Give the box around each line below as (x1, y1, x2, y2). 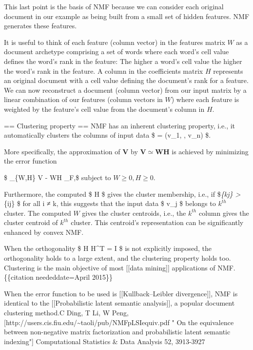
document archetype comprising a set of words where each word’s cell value (4, 46, 229, 57)
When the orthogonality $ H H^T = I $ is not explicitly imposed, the (4, 243, 212, 253)
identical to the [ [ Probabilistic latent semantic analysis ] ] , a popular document (4, 298, 235, 308)
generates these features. (4, 21, 77, 31)
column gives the (198, 207, 249, 218)
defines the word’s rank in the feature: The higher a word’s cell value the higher (4, 56, 242, 66)
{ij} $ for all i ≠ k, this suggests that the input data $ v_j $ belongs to (4, 198, 216, 208)
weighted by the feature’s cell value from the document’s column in (4, 103, 205, 114)
